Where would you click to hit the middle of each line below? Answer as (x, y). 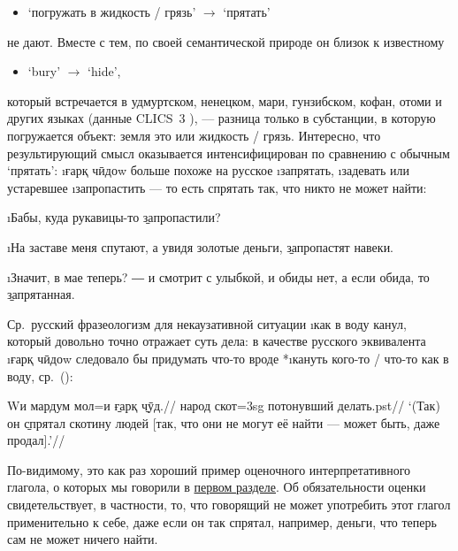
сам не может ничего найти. (83, 539)
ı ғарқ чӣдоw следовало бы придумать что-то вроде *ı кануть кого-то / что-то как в (228, 358)
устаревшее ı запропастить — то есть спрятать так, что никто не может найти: (217, 187)
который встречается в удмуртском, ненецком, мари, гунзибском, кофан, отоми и (225, 100)
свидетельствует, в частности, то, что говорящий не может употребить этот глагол (229, 505)
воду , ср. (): (40, 375)
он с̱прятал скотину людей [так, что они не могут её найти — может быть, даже (224, 422)
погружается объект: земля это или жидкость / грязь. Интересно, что (194, 135)
